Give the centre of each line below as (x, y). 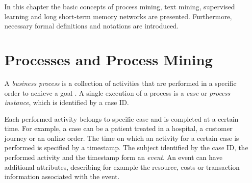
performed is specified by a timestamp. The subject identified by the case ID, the (126, 147)
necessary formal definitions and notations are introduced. (92, 26)
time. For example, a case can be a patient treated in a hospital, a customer (119, 128)
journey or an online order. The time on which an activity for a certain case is (122, 138)
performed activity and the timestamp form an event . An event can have (113, 157)
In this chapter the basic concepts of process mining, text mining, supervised (120, 6)
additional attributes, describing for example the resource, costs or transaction (122, 167)
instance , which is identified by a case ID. (67, 102)
